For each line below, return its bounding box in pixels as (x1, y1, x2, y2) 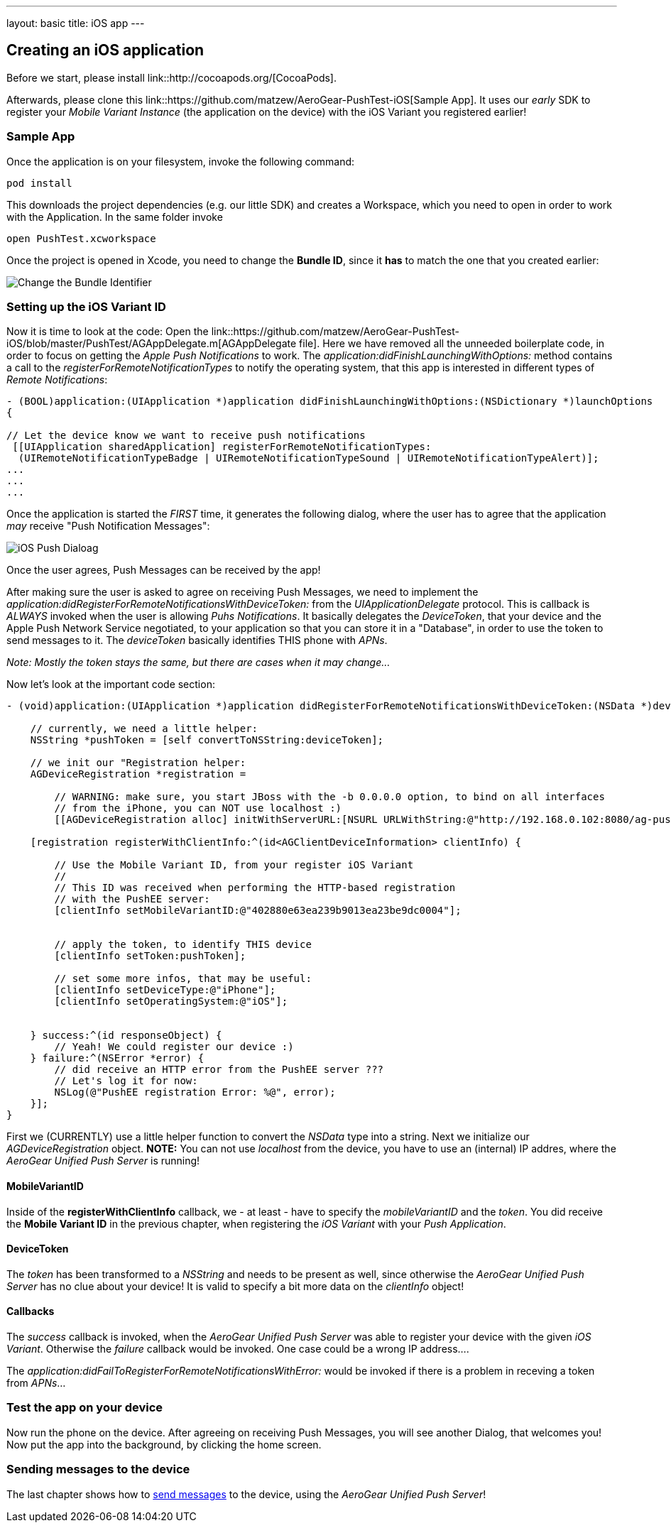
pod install (6, 177, 72, 189)
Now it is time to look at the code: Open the (6, 325, 209, 338)
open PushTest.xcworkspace (6, 232, 156, 244)
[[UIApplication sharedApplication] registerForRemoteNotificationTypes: (12, 441, 432, 453)
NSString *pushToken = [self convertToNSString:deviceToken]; (30, 734, 384, 746)
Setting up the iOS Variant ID (6, 299, 166, 314)
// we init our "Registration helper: (30, 757, 246, 769)
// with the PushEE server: (54, 893, 210, 905)
